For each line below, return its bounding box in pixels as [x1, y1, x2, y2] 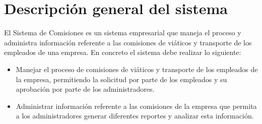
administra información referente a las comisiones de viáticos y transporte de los [4, 37, 252, 47]
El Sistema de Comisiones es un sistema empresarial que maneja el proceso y [4, 27, 241, 38]
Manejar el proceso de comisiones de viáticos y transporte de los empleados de [16, 64, 258, 74]
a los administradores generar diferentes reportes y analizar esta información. [16, 110, 254, 121]
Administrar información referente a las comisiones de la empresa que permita [16, 100, 257, 111]
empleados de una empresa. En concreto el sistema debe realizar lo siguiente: [4, 47, 241, 57]
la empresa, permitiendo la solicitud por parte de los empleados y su [16, 74, 227, 84]
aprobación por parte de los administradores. [16, 84, 155, 94]
